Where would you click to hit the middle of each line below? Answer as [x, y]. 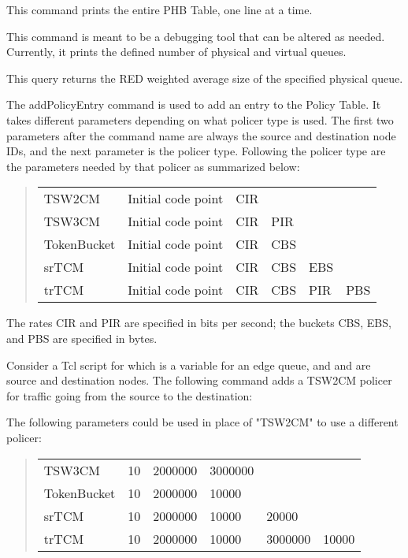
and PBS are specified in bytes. [82, 338]
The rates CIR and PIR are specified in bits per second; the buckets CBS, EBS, [199, 323]
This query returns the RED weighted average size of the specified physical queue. [205, 78]
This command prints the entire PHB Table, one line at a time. [159, 9]
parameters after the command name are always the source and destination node [201, 135]
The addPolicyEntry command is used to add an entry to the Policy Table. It [194, 104]
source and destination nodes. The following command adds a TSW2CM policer [199, 380]
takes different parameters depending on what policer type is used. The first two [200, 119]
